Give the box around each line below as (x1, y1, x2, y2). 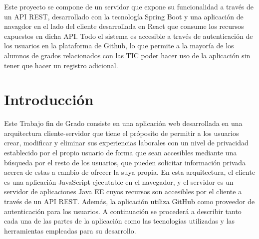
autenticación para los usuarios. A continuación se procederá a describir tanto (4, 206, 242, 216)
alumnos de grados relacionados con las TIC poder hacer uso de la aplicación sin (4, 50, 251, 60)
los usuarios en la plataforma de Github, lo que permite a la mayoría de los (4, 40, 234, 51)
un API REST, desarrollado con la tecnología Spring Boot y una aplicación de (4, 11, 244, 21)
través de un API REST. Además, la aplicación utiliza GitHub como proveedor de (4, 196, 255, 207)
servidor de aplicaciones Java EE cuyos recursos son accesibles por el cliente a (4, 186, 242, 197)
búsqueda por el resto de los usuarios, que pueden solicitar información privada (4, 157, 246, 167)
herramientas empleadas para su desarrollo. (4, 225, 136, 236)
